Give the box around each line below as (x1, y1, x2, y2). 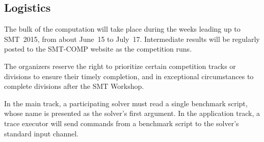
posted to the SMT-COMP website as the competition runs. (4, 43, 192, 54)
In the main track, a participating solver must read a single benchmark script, (4, 98, 248, 108)
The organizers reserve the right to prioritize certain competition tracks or (4, 60, 236, 71)
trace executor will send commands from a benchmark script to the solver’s (4, 117, 239, 128)
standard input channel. (4, 128, 78, 138)
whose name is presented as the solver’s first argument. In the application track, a (4, 108, 260, 119)
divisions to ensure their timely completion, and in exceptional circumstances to (4, 70, 254, 81)
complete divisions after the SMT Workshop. (4, 81, 144, 91)
